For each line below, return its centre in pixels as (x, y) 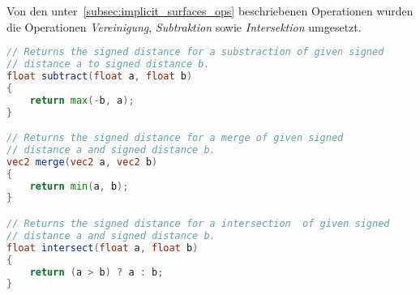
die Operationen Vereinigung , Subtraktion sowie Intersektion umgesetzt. (184, 26)
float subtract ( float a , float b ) (100, 76)
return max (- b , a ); (82, 100)
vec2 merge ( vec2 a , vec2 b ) (82, 162)
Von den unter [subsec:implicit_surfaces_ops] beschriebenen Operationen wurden (210, 11)
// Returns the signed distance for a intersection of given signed (198, 224)
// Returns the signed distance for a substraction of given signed (195, 52)
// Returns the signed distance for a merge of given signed (175, 138)
